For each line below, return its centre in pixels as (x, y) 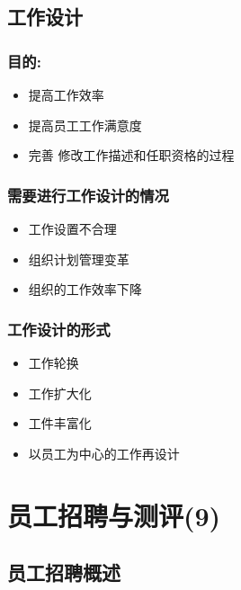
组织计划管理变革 (79, 259)
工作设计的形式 (59, 329)
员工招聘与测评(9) (114, 515)
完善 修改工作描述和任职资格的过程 (131, 155)
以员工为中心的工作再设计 (104, 453)
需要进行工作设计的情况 (88, 195)
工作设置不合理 (72, 228)
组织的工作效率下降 (85, 289)
